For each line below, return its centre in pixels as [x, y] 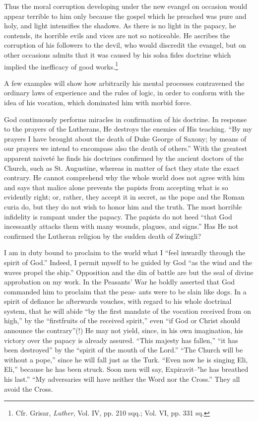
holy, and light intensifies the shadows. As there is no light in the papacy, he [120, 26]
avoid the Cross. [29, 388]
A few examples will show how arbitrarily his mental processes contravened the [124, 83]
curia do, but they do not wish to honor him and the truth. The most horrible [123, 206]
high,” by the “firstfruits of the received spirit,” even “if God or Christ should [122, 320]
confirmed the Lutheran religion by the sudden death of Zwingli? [103, 236]
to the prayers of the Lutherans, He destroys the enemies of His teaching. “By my [128, 129]
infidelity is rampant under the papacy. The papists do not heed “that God [118, 216]
